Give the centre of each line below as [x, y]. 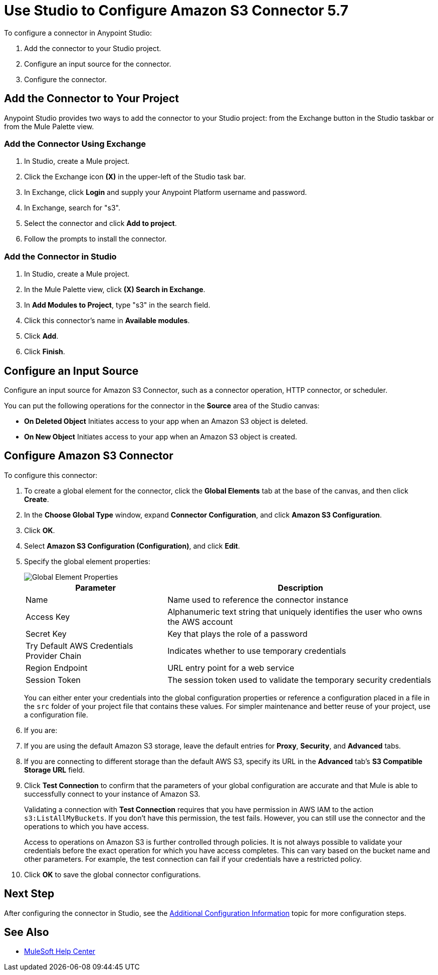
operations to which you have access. [87, 826]
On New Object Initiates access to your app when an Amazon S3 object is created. [161, 436]
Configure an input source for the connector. [98, 64]
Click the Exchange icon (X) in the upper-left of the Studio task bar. [135, 177]
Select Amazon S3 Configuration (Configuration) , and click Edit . [132, 546]
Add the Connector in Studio [60, 256]
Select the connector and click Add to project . [100, 223]
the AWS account [200, 622]
